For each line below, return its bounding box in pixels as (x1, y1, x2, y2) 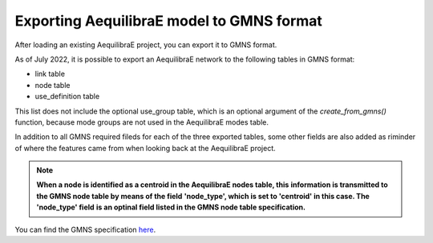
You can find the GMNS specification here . (14, 225, 156, 234)
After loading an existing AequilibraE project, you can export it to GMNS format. (14, 40, 277, 50)
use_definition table (34, 92, 100, 102)
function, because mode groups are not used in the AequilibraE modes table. (14, 117, 269, 127)
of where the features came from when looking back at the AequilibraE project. (14, 143, 276, 153)
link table (34, 69, 66, 79)
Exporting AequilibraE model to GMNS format (14, 12, 322, 30)
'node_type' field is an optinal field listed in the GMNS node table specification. (36, 202, 306, 212)
